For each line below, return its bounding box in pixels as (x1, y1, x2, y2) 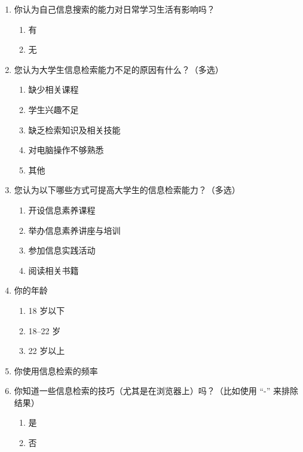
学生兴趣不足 (28, 103, 79, 115)
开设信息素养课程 (28, 203, 96, 216)
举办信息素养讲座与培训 (28, 224, 121, 236)
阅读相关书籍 (28, 264, 79, 276)
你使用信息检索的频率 (14, 364, 98, 377)
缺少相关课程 (28, 83, 79, 96)
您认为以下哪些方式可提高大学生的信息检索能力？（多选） (14, 184, 240, 196)
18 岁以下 (28, 304, 65, 316)
